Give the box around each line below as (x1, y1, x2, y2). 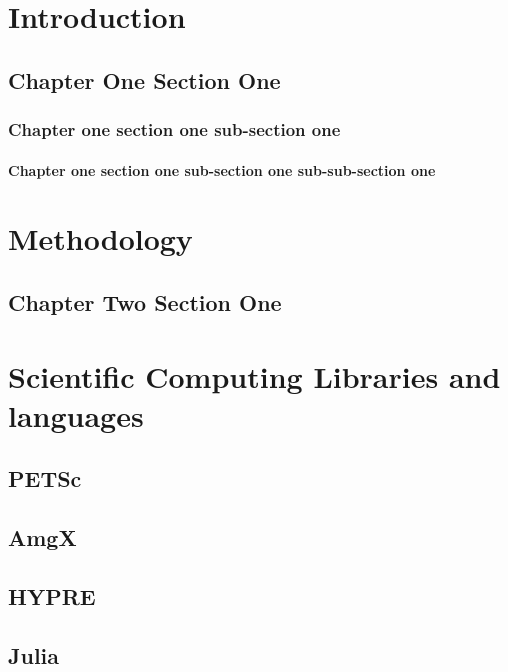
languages (8, 394, 144, 435)
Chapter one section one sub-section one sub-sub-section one (8, 159, 436, 180)
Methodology (8, 218, 193, 259)
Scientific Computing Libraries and (8, 355, 501, 396)
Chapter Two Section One (8, 286, 282, 317)
